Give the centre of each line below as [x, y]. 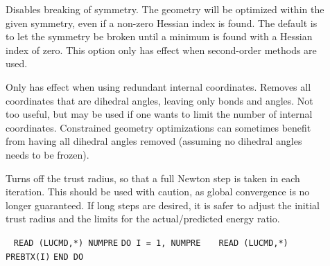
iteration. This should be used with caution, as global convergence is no [158, 192]
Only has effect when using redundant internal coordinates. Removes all [158, 86]
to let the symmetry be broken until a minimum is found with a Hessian [159, 36]
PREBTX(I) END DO [45, 257]
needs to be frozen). [47, 154]
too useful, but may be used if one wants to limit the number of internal [159, 114]
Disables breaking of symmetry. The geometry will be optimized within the [165, 9]
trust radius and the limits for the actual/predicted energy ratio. [143, 219]
